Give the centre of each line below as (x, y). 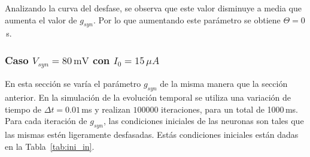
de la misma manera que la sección (224, 84)
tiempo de (23, 109)
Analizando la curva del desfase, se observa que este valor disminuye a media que (153, 8)
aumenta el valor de (41, 19)
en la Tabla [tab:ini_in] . (50, 146)
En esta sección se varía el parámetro (73, 84)
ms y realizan (106, 109)
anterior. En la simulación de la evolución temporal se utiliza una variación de (148, 97)
